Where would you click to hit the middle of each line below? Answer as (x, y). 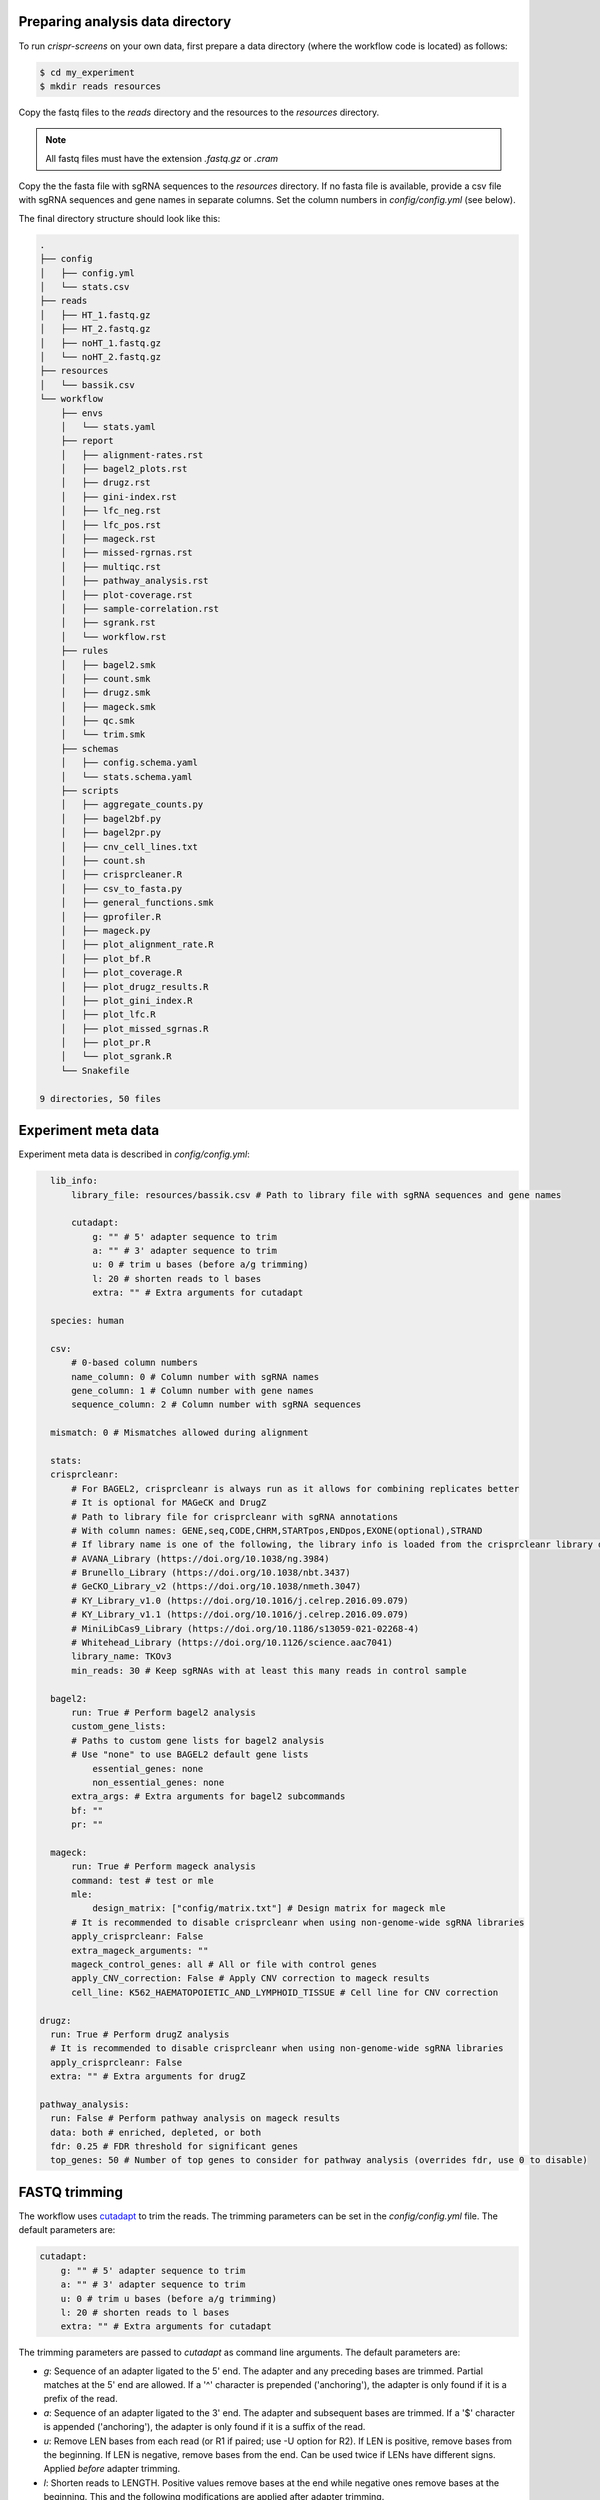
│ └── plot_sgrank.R (116, 1056)
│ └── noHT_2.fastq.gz (100, 356)
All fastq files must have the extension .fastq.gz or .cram (162, 158)
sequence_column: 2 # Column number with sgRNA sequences (216, 1404)
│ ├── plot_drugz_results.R (134, 986)
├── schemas (90, 748)
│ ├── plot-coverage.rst (127, 594)
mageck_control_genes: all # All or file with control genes (224, 1964)
